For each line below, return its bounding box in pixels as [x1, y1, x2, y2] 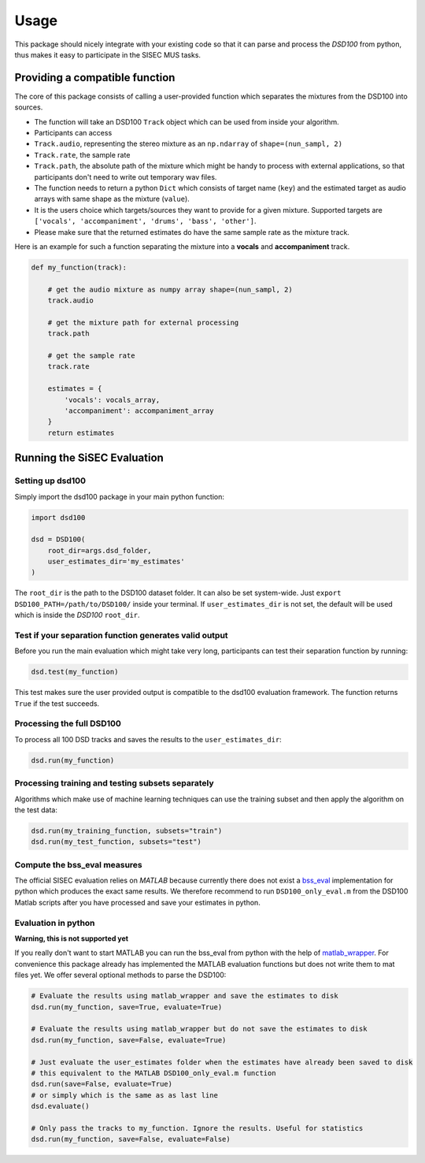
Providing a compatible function [14, 71, 176, 84]
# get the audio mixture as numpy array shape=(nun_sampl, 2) [47, 284, 293, 294]
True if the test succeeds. [14, 698, 100, 708]
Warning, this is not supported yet [14, 934, 129, 943]
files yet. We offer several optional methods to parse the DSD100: [14, 970, 227, 980]
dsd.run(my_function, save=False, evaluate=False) [31, 1135, 231, 1144]
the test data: [14, 804, 58, 815]
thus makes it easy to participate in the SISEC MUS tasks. [14, 50, 201, 59]
